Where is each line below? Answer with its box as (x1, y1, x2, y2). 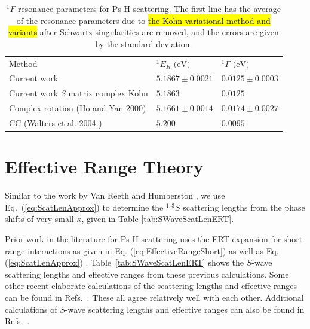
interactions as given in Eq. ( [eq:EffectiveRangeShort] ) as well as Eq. (27, 244, 279, 257)
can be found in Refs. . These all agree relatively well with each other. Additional (5, 291, 304, 303)
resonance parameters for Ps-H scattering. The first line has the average (18, 2, 281, 14)
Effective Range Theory (5, 154, 204, 179)
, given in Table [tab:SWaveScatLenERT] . (81, 212, 234, 225)
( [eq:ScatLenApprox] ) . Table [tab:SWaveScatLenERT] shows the (5, 256, 244, 269)
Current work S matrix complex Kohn (9, 87, 148, 99)
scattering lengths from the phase (183, 200, 305, 213)
